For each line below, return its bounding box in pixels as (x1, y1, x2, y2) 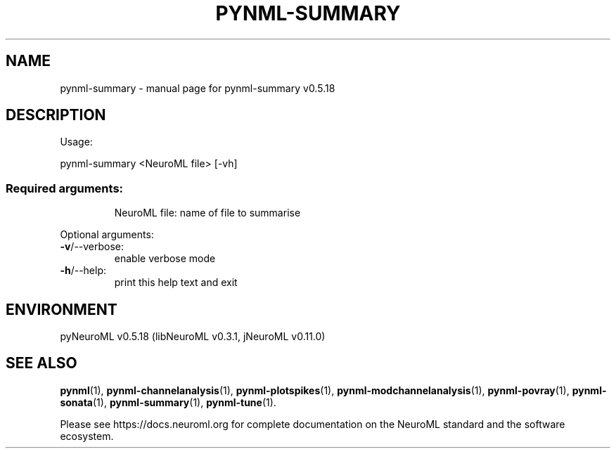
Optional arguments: (60, 228, 154, 241)
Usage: (60, 136, 93, 148)
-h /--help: (60, 264, 107, 277)
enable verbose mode (114, 252, 216, 265)
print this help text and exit (114, 276, 238, 289)
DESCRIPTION (6, 106, 106, 124)
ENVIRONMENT (6, 300, 117, 318)
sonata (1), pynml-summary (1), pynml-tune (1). (60, 396, 276, 408)
